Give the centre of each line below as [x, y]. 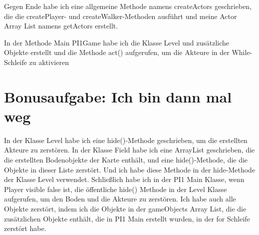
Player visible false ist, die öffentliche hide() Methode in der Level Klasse [116, 189]
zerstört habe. [25, 228]
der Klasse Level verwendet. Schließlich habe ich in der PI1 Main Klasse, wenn [124, 179]
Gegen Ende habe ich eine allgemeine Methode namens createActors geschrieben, [128, 6]
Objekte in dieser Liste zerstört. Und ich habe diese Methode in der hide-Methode [130, 169]
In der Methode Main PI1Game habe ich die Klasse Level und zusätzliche [117, 42]
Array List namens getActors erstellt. [61, 26]
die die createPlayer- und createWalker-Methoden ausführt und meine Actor [121, 16]
